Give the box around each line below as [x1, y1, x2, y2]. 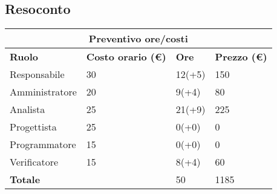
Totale [10, 172, 41, 187]
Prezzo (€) [215, 50, 267, 64]
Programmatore [10, 137, 76, 152]
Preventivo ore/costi [88, 31, 188, 46]
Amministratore [10, 85, 77, 99]
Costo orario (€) [86, 50, 166, 64]
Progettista [10, 120, 57, 134]
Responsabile [10, 67, 65, 82]
